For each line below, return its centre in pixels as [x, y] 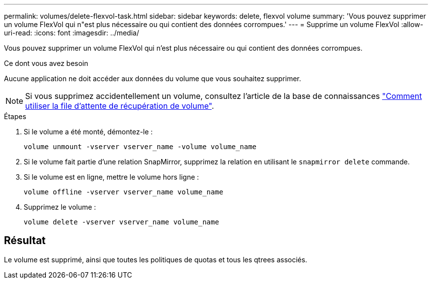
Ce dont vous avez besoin [46, 63]
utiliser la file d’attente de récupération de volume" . [120, 106]
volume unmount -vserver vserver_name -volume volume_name [140, 147]
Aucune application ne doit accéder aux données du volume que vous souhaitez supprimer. [153, 79]
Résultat [25, 241]
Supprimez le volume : [60, 207]
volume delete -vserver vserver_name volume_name [122, 222]
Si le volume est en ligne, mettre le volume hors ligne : [111, 177]
